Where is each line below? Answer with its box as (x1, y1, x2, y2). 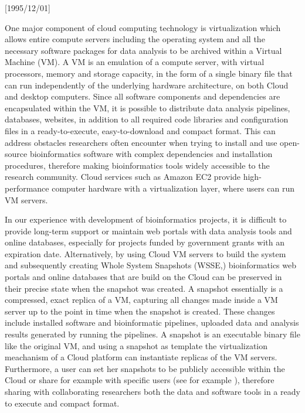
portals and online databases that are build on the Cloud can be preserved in (5, 271, 282, 283)
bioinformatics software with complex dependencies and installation (29, 148, 273, 160)
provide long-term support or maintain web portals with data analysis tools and (5, 224, 292, 237)
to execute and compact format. (5, 397, 120, 409)
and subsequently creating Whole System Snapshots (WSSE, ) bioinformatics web (5, 259, 297, 271)
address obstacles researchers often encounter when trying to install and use (5, 136, 277, 148)
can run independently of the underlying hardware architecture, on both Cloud (5, 78, 289, 91)
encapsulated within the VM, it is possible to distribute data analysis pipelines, (5, 101, 290, 114)
